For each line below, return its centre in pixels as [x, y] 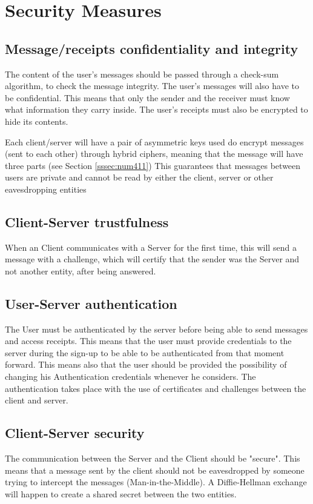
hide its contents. [37, 121]
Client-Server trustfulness [87, 221]
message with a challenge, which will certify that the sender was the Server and [152, 259]
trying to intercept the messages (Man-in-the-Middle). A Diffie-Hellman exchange [156, 482]
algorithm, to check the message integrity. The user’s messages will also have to [152, 86]
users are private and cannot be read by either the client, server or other [139, 177]
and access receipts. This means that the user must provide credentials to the [148, 341]
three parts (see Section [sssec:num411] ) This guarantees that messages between [153, 165]
